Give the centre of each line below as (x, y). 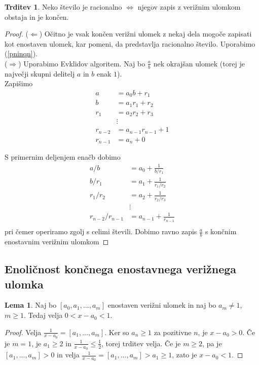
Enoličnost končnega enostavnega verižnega (121, 269)
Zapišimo (19, 83)
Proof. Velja (23, 332)
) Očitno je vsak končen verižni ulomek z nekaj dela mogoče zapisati (145, 34)
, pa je (212, 343)
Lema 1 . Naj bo (31, 305)
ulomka (24, 284)
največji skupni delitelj (40, 73)
